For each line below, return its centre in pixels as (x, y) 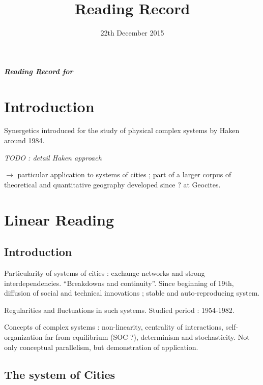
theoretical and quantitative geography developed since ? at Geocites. (112, 184)
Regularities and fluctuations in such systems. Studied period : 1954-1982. (119, 310)
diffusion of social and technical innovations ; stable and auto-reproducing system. (132, 293)
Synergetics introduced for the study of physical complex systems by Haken (122, 130)
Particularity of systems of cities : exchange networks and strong (105, 272)
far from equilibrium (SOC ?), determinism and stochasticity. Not (147, 336)
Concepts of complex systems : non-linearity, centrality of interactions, (114, 327)
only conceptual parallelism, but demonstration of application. (101, 347)
